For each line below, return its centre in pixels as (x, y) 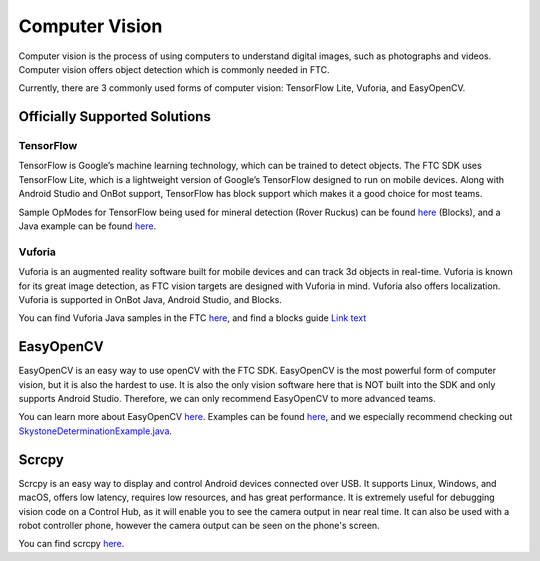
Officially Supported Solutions (115, 116)
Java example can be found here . (87, 226)
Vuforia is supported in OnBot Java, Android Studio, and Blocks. (150, 299)
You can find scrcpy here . (71, 544)
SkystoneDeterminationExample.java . (95, 431)
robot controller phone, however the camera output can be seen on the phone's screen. (199, 525)
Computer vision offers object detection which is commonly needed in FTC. (174, 69)
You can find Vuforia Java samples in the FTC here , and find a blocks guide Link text (192, 318)
